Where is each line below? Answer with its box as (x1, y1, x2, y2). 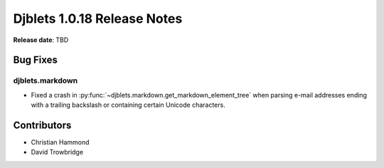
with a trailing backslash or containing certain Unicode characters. (31, 100, 225, 110)
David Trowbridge (31, 148, 84, 157)
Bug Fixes (13, 54, 58, 66)
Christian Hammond (31, 138, 90, 146)
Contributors (13, 119, 72, 131)
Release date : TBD (13, 36, 69, 44)
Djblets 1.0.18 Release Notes (13, 11, 183, 26)
